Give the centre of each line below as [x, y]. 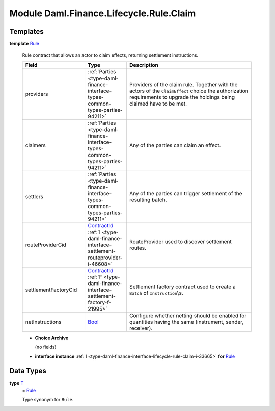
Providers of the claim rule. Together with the [183, 84]
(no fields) [46, 347]
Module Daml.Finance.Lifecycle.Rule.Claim [103, 13]
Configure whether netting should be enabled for [188, 315]
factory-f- [100, 302]
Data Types [28, 371]
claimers [35, 145]
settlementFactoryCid [51, 290]
